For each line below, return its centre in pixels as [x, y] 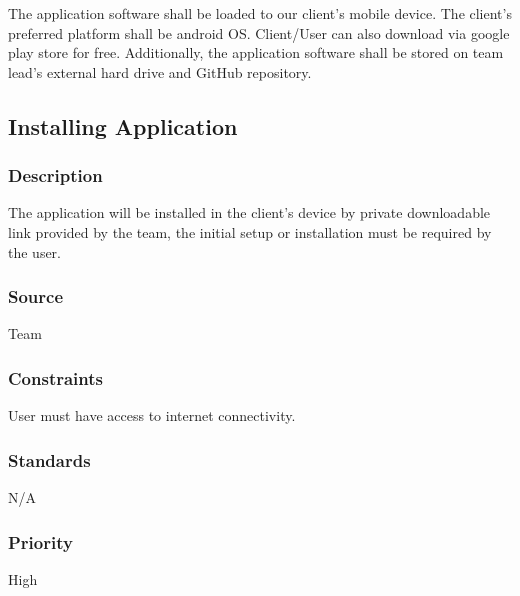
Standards [49, 459]
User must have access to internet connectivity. [152, 415]
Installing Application [123, 125]
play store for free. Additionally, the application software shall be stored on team [256, 52]
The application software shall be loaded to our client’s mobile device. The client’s [260, 13]
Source [36, 296]
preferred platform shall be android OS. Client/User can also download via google [259, 32]
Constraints [55, 377]
